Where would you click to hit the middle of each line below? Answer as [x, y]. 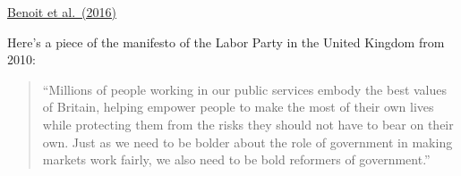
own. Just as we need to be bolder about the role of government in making [248, 142]
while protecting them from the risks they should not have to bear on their [248, 124]
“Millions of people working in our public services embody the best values [245, 89]
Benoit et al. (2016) [62, 12]
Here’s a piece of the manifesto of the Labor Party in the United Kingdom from [226, 42]
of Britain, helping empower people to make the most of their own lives [238, 107]
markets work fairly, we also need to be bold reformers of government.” [236, 159]
